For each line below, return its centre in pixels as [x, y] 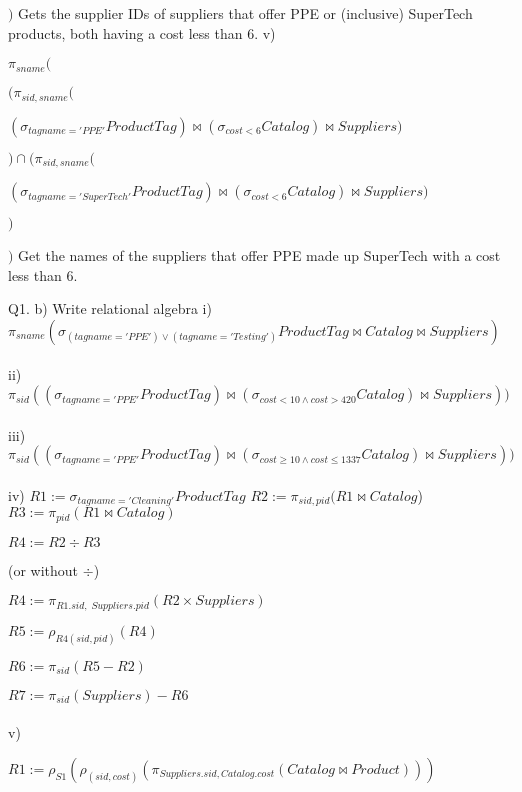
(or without [43, 569]
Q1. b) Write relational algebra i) [110, 308]
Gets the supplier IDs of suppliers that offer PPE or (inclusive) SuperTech [245, 13]
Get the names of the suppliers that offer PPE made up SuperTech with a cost [259, 255]
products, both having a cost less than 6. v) [142, 32]
